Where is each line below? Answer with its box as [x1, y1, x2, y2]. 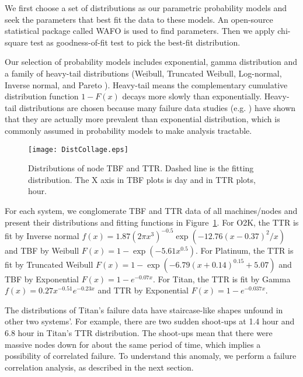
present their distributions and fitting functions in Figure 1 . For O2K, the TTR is [5, 216, 299, 228]
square [5, 36, 28, 48]
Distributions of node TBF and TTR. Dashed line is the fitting [28, 162, 254, 174]
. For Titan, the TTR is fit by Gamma [152, 272, 291, 285]
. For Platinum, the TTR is [195, 244, 294, 256]
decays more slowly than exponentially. [122, 90, 262, 102]
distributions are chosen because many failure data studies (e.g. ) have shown [19, 101, 296, 113]
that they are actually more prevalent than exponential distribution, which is [5, 113, 280, 125]
